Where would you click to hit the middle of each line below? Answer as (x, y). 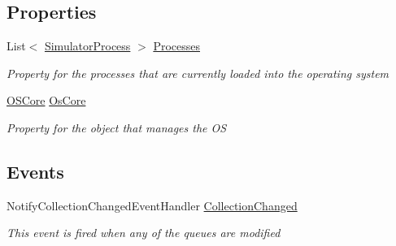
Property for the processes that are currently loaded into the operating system (198, 73)
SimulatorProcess (87, 46)
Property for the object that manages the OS (117, 127)
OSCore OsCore (46, 100)
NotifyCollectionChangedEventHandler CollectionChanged (152, 205)
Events (35, 171)
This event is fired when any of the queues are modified (144, 233)
